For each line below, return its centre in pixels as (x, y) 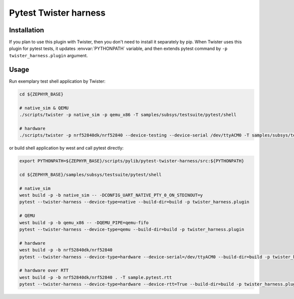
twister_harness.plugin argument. (49, 55)
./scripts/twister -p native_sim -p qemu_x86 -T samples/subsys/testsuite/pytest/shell (128, 115)
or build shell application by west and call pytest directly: (66, 148)
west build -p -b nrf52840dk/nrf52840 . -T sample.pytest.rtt (96, 277)
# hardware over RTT (44, 271)
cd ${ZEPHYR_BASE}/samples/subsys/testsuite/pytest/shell (90, 174)
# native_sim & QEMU (44, 108)
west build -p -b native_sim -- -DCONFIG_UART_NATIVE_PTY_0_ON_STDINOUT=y (111, 195)
